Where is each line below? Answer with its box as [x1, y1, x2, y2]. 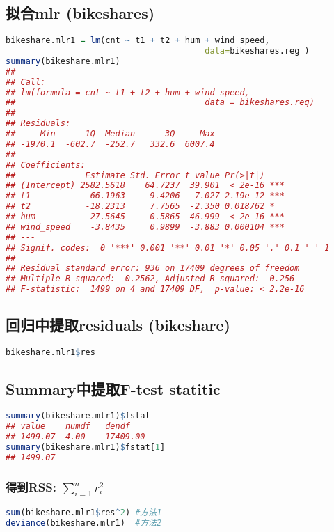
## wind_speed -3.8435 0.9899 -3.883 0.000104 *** [6, 221, 285, 232]
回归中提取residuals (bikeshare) [6, 314, 230, 336]
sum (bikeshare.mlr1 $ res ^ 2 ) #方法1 [6, 508, 162, 518]
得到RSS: [6, 478, 56, 495]
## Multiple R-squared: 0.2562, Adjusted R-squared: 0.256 [6, 274, 295, 284]
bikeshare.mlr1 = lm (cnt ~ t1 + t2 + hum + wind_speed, [6, 36, 270, 46]
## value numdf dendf [6, 421, 130, 432]
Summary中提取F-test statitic [6, 377, 221, 399]
